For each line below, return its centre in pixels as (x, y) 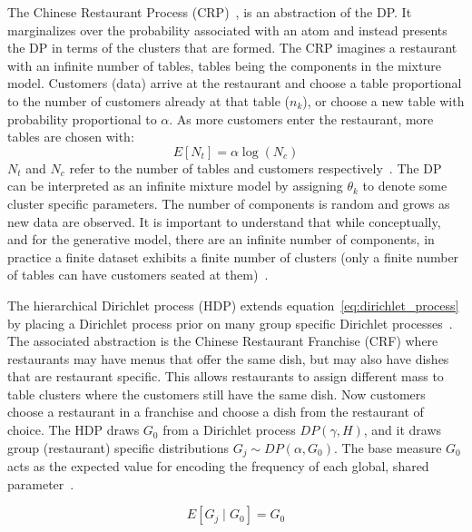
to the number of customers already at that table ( (148, 100)
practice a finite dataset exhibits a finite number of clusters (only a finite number (233, 256)
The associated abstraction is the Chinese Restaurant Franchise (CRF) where (223, 341)
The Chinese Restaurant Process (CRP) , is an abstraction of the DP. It (210, 12)
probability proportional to (82, 118)
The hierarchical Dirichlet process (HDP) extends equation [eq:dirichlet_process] (233, 305)
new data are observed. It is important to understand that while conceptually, (224, 221)
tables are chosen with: (71, 137)
